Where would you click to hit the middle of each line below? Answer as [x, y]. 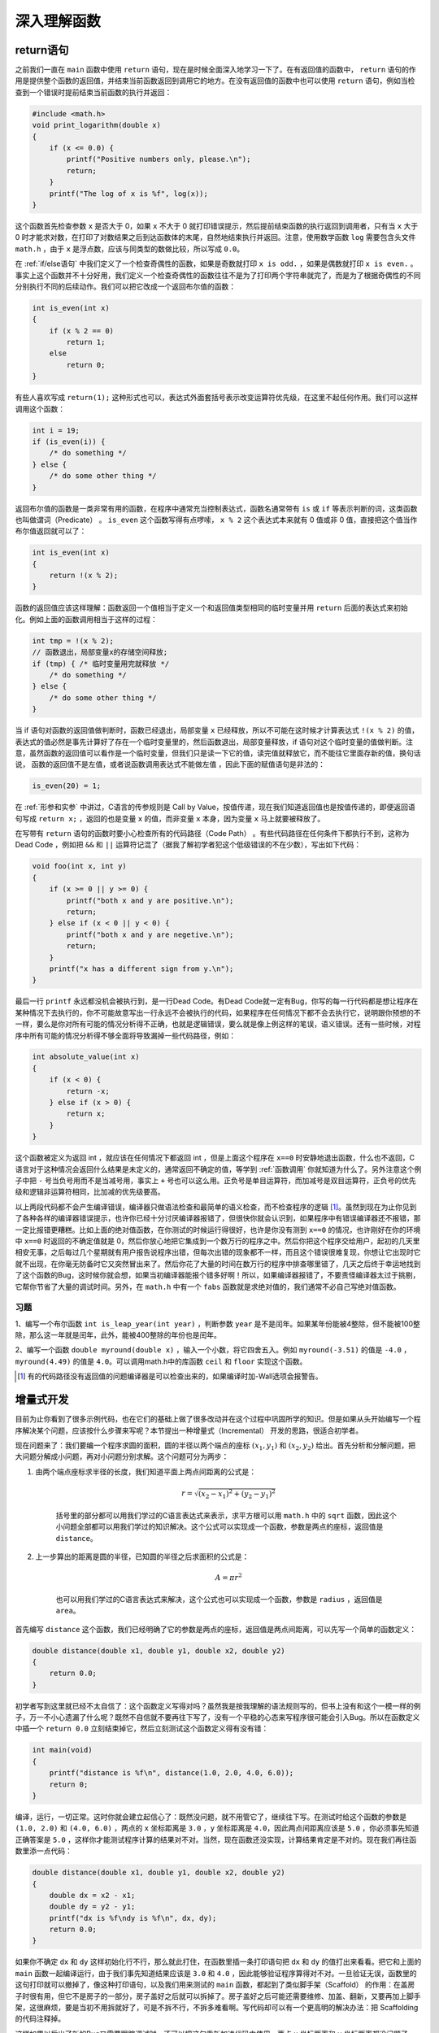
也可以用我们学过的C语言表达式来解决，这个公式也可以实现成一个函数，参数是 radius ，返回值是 [219, 1599]
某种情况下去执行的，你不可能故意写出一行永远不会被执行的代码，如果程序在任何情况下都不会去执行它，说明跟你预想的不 [218, 1012]
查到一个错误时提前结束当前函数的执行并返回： [93, 92]
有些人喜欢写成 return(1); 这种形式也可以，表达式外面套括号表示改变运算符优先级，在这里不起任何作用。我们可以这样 [217, 398]
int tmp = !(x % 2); [73, 641]
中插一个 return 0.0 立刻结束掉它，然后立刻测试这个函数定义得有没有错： [142, 1729]
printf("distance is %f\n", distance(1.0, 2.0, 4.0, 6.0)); [172, 1773]
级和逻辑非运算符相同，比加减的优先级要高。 [90, 1192]
